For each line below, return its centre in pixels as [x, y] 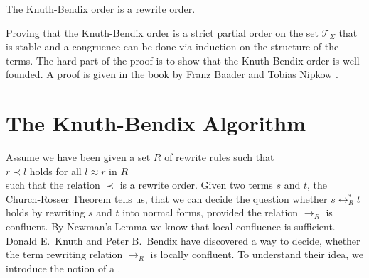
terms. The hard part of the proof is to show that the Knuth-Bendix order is [173, 60]
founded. [25, 74]
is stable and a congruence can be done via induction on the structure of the [172, 46]
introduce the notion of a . [63, 268]
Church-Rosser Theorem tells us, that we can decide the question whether [167, 198]
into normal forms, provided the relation [210, 212]
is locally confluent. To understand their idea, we [257, 254]
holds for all [55, 171]
